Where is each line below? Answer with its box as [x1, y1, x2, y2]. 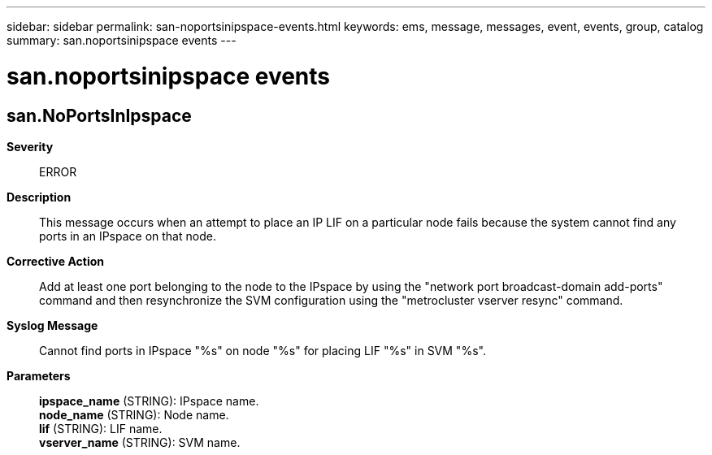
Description [7, 189, 72, 204]
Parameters [7, 368, 71, 383]
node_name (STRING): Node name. [39, 407, 229, 422]
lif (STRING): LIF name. [39, 421, 163, 435]
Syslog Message [7, 318, 98, 332]
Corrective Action [7, 253, 104, 268]
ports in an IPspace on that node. [39, 228, 216, 243]
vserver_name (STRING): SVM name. [39, 435, 241, 449]
